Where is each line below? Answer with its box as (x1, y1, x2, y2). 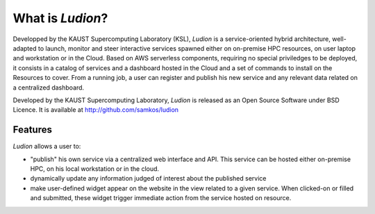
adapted (12, 44, 37, 52)
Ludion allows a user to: (12, 142, 81, 151)
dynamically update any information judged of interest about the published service (30, 174, 267, 183)
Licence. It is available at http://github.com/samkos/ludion (12, 106, 179, 114)
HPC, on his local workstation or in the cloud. (30, 164, 160, 173)
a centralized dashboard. (12, 83, 85, 92)
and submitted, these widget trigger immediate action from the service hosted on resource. (30, 194, 292, 202)
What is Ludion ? (12, 10, 108, 26)
